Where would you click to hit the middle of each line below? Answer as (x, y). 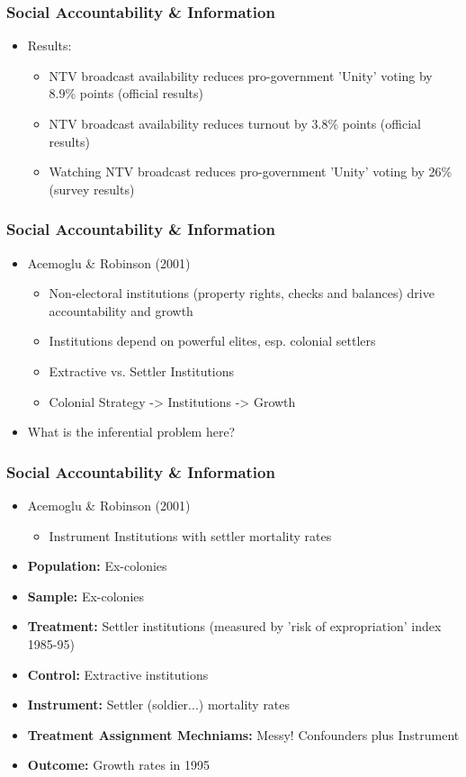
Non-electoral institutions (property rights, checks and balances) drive (242, 293)
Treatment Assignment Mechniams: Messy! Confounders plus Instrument (243, 734)
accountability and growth (121, 310)
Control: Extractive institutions (118, 674)
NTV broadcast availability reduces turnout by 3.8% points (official (235, 123)
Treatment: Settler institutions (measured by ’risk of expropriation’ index (234, 626)
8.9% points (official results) (126, 93)
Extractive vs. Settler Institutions (142, 370)
